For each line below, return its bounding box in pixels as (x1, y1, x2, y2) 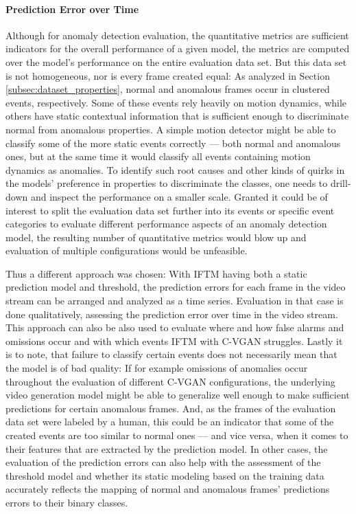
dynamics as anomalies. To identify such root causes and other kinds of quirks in (5, 162, 345, 177)
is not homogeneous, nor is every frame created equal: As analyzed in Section (5, 68, 330, 82)
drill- (330, 176, 351, 190)
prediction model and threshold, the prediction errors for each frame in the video (5, 280, 346, 294)
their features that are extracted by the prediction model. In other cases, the (5, 441, 328, 456)
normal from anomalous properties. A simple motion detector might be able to (5, 122, 336, 136)
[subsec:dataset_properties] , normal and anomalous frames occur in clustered (5, 82, 330, 96)
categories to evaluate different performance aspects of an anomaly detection (5, 216, 327, 231)
